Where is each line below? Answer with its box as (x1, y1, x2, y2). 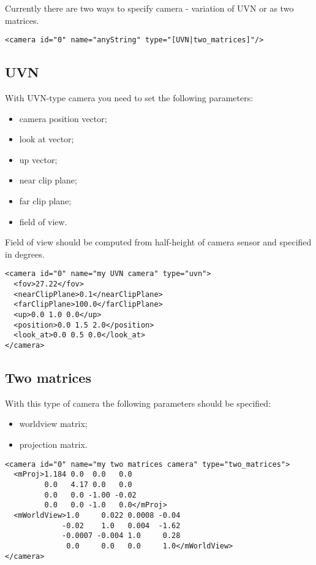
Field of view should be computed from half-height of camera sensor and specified (5, 236, 312, 248)
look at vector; (19, 133, 74, 145)
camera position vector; (19, 112, 107, 125)
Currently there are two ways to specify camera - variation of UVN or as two (5, 2, 294, 14)
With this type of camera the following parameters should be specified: (5, 396, 271, 409)
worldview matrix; (19, 417, 88, 430)
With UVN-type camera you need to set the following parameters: (5, 91, 254, 104)
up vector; (19, 153, 58, 166)
